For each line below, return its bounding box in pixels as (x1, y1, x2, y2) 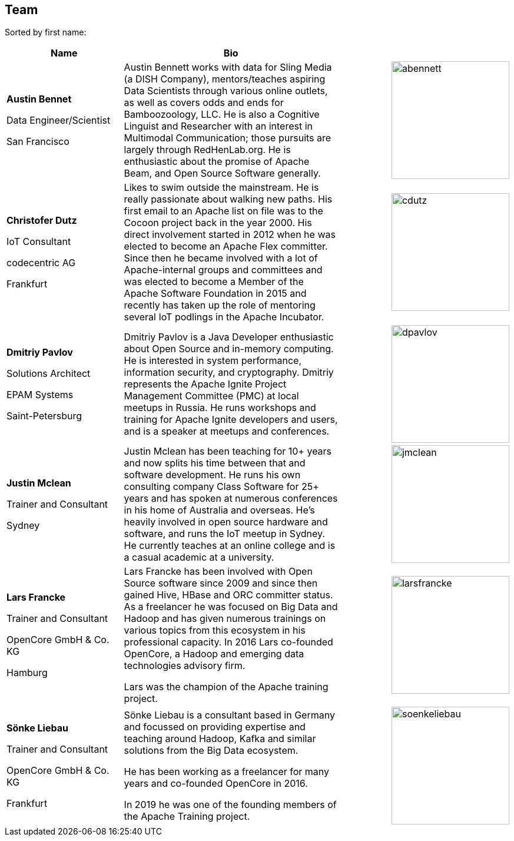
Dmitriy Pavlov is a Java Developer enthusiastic (124, 331, 334, 343)
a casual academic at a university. (124, 551, 274, 564)
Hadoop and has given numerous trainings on (124, 612, 326, 625)
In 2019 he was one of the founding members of (124, 799, 337, 811)
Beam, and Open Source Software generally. (124, 167, 321, 180)
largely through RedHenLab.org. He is (124, 144, 291, 156)
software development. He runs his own (124, 469, 301, 481)
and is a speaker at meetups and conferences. (124, 425, 330, 438)
